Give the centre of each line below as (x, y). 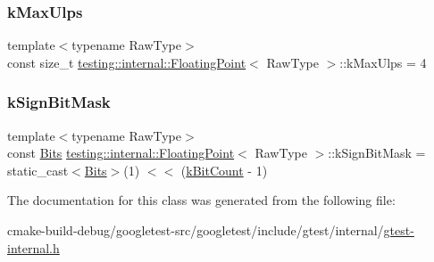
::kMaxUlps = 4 (383, 62)
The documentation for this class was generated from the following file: (201, 200)
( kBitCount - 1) (224, 170)
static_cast (38, 170)
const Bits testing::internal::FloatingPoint (121, 153)
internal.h (33, 247)
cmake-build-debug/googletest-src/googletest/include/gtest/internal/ (196, 230)
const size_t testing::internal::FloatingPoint (127, 62)
